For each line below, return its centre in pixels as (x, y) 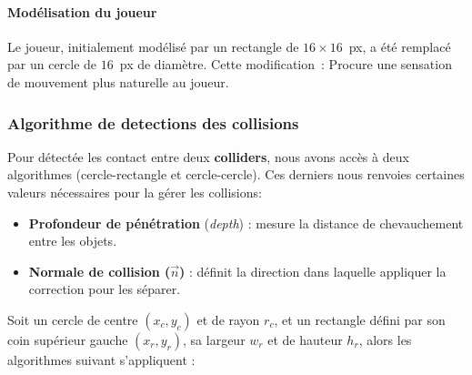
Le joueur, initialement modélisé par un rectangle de (153, 46)
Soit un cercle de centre (73, 319)
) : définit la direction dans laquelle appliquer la (313, 271)
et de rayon (228, 319)
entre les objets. (73, 241)
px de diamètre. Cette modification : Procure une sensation (286, 64)
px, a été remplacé (400, 46)
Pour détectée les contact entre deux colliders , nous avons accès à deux (208, 156)
